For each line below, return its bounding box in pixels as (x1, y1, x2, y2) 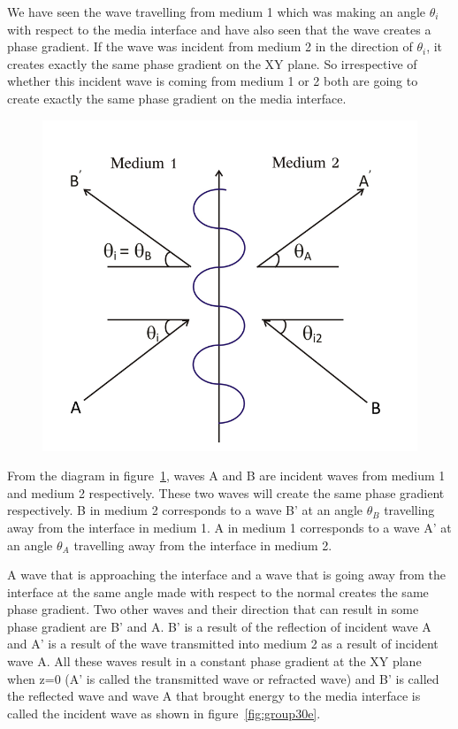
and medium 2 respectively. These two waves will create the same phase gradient (7, 483, 445, 502)
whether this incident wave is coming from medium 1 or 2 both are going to (7, 72, 418, 90)
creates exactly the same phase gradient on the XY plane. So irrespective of (7, 54, 417, 73)
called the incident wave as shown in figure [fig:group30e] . (7, 703, 321, 722)
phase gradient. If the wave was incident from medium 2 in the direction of (7, 37, 413, 56)
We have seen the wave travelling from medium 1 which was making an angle (7, 3, 426, 20)
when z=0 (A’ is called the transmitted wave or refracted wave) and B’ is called (7, 669, 439, 687)
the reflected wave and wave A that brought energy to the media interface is (7, 687, 421, 705)
